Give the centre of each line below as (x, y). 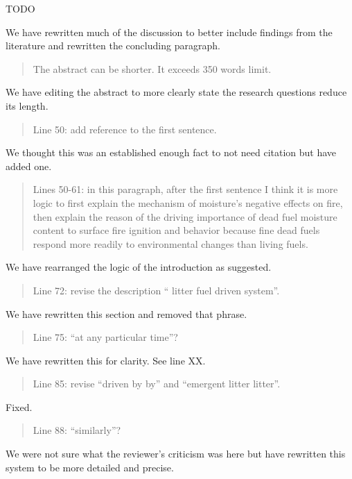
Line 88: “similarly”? (77, 430)
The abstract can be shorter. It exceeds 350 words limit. (152, 68)
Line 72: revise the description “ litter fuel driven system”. (156, 290)
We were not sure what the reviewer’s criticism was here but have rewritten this (176, 454)
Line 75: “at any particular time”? (105, 337)
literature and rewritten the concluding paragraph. (113, 45)
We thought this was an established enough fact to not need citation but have (171, 152)
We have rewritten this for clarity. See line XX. (106, 360)
